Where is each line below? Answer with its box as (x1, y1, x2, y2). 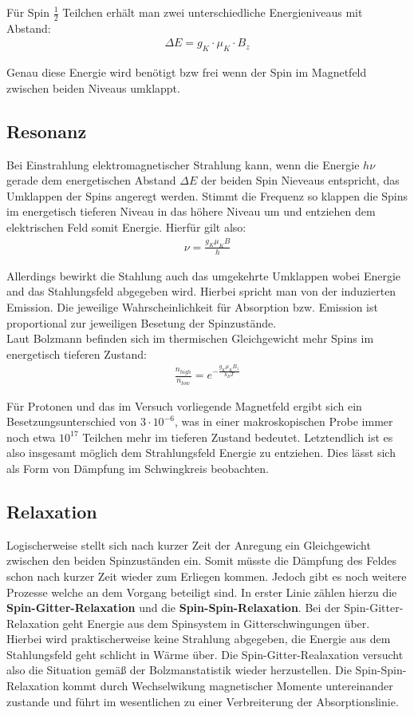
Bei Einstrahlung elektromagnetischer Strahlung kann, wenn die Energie (6, 156, 360, 173)
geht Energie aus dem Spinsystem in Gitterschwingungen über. (62, 614, 370, 631)
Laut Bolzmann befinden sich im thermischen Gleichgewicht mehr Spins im (6, 330, 374, 347)
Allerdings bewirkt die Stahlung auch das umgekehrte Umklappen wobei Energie (6, 267, 401, 284)
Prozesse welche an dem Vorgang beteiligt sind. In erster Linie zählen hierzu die (6, 583, 397, 600)
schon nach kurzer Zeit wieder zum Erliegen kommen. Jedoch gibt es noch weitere (6, 567, 407, 584)
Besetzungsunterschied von (6, 413, 137, 430)
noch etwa (6, 428, 56, 445)
